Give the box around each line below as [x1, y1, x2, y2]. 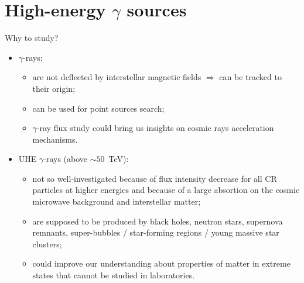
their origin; [32, 82, 76, 94]
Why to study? [5, 32, 59, 44]
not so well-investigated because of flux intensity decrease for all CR [32, 172, 277, 184]
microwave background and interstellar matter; [32, 195, 201, 208]
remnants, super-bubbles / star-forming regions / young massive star [32, 226, 279, 239]
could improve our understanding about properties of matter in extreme [32, 257, 291, 270]
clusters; [32, 237, 62, 250]
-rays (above [43, 153, 88, 165]
